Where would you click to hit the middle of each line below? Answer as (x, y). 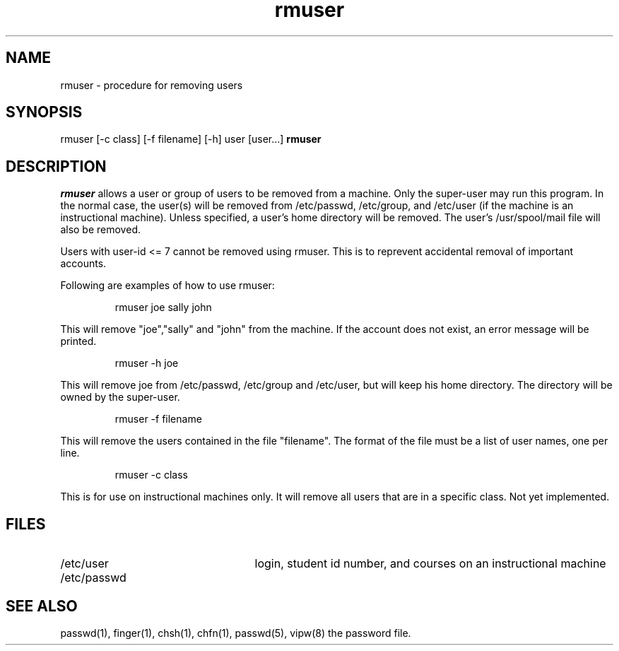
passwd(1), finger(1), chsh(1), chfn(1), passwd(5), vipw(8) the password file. (236, 633)
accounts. (83, 264)
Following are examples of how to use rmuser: (167, 286)
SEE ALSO (42, 606)
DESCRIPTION (56, 166)
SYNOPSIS (44, 112)
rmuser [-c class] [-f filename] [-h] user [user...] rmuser (191, 139)
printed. (78, 341)
